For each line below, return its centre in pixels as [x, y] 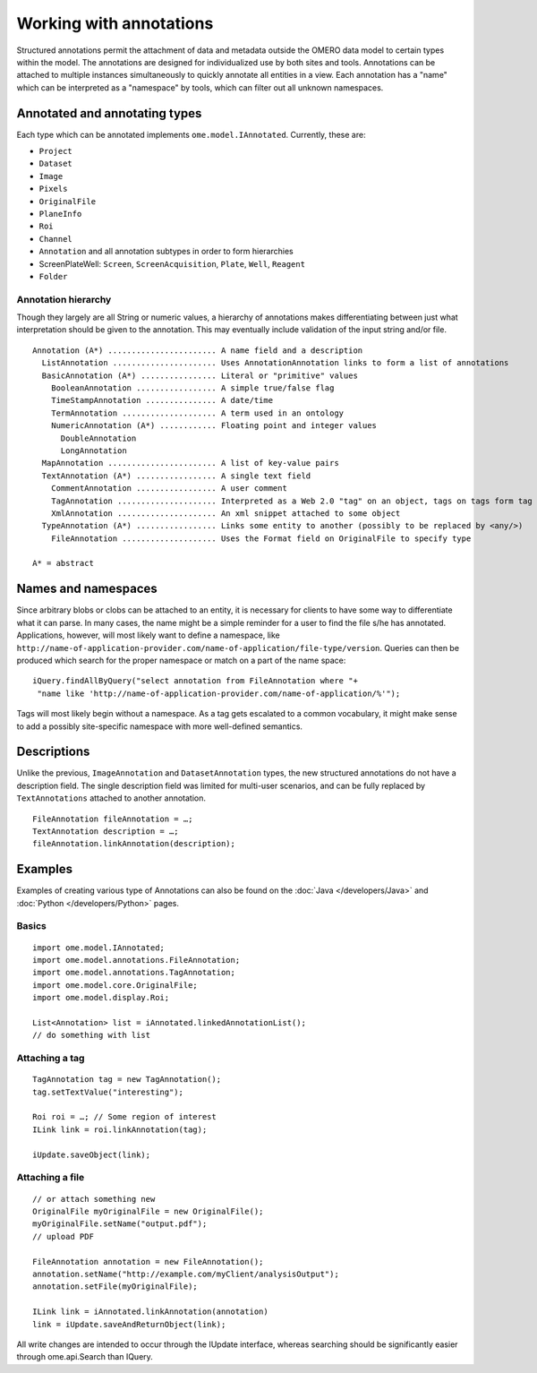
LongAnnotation [94, 451]
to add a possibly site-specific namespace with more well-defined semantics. [160, 726]
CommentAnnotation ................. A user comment [169, 489]
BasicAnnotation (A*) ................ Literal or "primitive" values [200, 375]
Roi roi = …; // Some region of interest [124, 1117]
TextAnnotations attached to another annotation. [111, 798]
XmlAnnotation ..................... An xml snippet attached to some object [226, 513]
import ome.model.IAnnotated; [99, 948]
